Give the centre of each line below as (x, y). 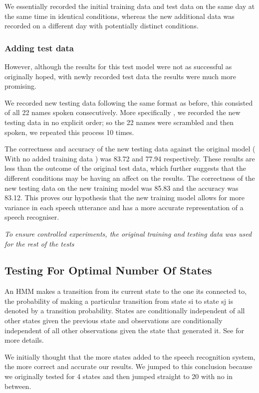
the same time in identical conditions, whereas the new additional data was (120, 16)
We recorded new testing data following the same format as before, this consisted (129, 102)
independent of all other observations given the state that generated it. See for (124, 330)
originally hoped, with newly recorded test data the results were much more (121, 76)
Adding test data (39, 48)
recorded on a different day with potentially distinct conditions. (102, 26)
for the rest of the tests (39, 243)
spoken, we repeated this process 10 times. (69, 132)
